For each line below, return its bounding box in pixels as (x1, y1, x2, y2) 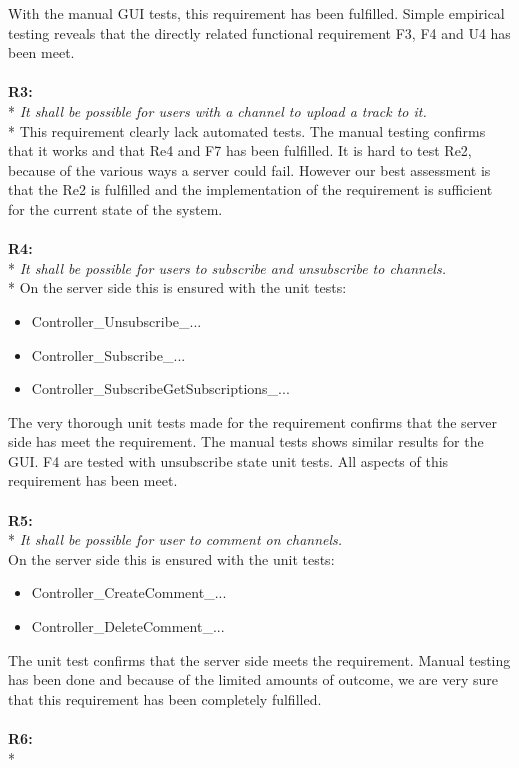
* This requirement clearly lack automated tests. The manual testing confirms (8, 120, 486, 141)
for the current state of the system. (8, 198, 223, 219)
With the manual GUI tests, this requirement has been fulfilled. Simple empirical (8, 3, 505, 23)
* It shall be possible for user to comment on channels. (8, 529, 343, 550)
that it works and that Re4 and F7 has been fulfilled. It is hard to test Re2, (8, 140, 472, 161)
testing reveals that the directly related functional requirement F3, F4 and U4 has (8, 22, 511, 43)
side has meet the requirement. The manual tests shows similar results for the (8, 431, 484, 452)
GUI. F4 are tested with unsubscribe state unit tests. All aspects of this (8, 450, 449, 471)
